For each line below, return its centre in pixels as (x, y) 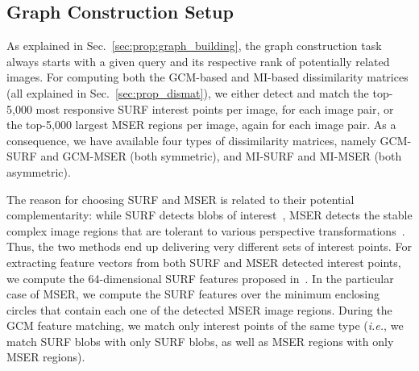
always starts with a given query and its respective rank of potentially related (198, 61)
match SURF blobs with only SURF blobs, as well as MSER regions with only (200, 341)
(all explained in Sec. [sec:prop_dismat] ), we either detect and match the (188, 92)
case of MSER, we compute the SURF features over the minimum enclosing (193, 294)
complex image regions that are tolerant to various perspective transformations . (206, 230)
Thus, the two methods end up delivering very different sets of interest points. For (209, 246)
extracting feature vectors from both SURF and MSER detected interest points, (204, 262)
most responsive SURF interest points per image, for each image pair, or (215, 108)
